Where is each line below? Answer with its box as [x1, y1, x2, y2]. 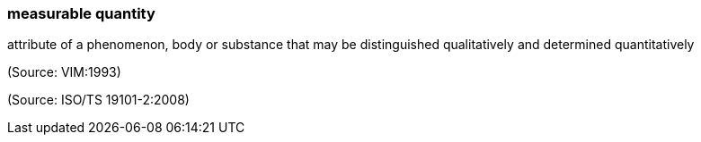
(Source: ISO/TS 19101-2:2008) [7, 92, 190, 108]
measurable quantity [7, 4, 155, 22]
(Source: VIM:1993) [7, 64, 121, 80]
